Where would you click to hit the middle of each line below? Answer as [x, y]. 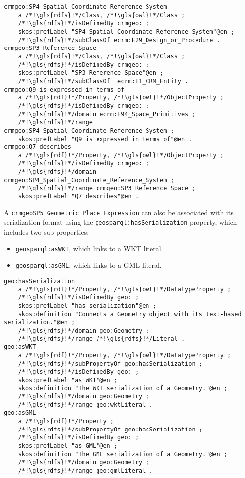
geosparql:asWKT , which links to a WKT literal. [89, 248]
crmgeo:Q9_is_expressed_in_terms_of [64, 89]
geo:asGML [20, 413]
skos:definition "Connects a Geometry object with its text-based [130, 314]
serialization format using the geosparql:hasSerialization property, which [121, 222]
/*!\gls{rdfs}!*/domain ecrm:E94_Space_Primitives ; [107, 114]
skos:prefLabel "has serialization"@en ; [87, 306]
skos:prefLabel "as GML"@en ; [68, 446]
